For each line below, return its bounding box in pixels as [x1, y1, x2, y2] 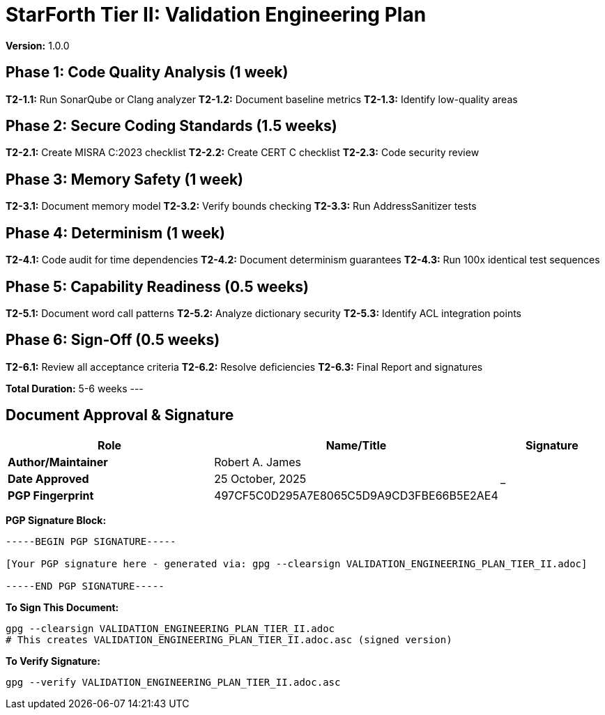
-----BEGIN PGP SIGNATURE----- [6, 535, 176, 547]
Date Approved [8, 471, 89, 486]
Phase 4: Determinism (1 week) [6, 224, 225, 242]
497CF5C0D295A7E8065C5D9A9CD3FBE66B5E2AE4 [214, 488, 498, 502]
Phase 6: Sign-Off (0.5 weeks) [6, 331, 220, 349]
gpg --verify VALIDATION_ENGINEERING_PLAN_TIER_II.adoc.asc [6, 676, 341, 688]
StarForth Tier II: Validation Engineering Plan [6, 3, 427, 26]
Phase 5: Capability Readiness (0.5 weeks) [6, 277, 309, 295]
